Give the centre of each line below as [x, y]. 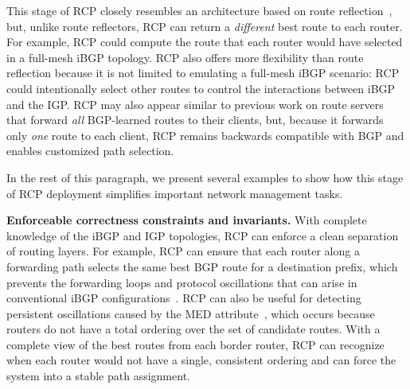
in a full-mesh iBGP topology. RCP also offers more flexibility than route [185, 57]
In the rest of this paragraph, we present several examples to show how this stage [205, 177]
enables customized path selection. [90, 151]
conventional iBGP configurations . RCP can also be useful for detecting [184, 298]
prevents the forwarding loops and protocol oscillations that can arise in [182, 282]
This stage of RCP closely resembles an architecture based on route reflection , [199, 10]
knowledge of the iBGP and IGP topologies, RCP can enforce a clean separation [203, 235]
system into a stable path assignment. [98, 376]
